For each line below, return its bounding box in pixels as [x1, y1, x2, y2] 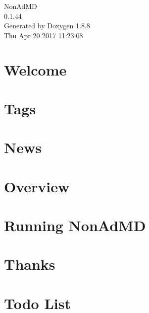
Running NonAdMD [4, 215, 146, 235]
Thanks [4, 254, 55, 274]
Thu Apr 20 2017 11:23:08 [4, 30, 83, 40]
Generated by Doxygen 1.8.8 [4, 20, 90, 31]
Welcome [4, 59, 67, 79]
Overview [4, 176, 70, 196]
